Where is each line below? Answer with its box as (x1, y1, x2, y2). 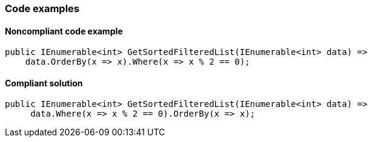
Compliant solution (5, 77, 83, 88)
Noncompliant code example (5, 25, 123, 36)
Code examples (5, 2, 80, 15)
